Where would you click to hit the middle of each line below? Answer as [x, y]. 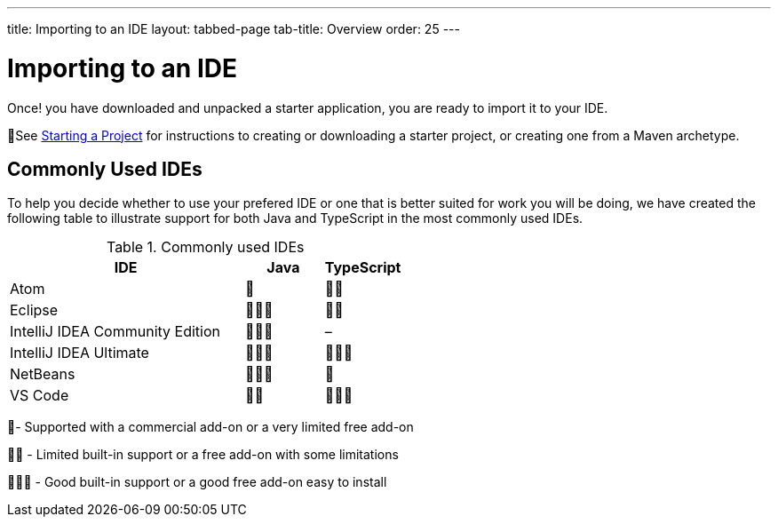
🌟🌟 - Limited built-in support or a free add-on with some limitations [203, 455]
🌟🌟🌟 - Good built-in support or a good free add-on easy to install [197, 482]
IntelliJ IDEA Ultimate [79, 353]
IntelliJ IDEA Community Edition [115, 332]
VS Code [40, 396]
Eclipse [34, 310]
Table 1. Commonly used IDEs [205, 247]
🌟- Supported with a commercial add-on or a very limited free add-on [210, 427]
